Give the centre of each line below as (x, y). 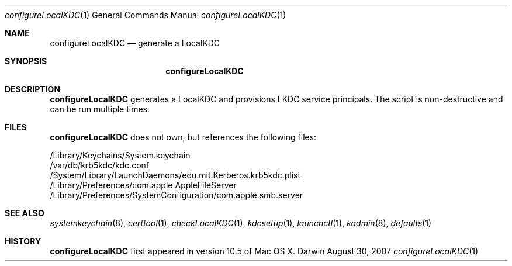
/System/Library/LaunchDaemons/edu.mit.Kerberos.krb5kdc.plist (175, 175)
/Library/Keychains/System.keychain (120, 155)
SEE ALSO (25, 213)
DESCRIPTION (33, 89)
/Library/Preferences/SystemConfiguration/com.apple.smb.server (177, 195)
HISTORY (23, 241)
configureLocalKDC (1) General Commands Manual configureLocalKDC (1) (146, 15)
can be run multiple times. (100, 109)
